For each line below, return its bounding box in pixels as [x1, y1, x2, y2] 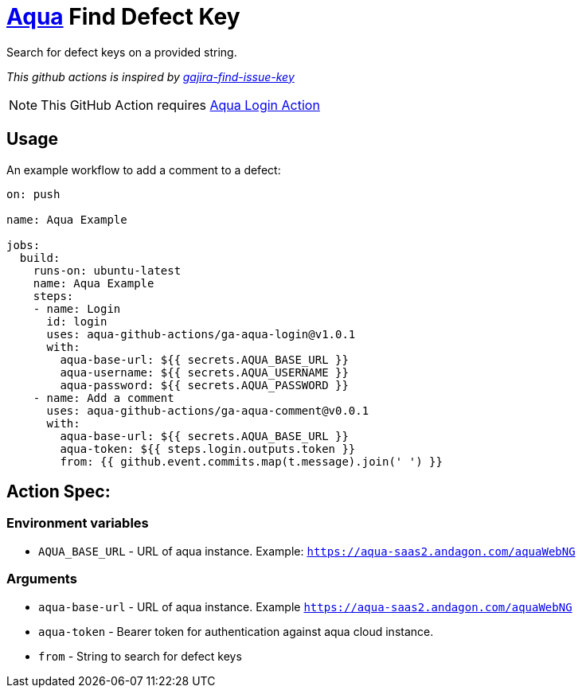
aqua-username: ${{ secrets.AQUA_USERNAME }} [60, 365, 349, 379]
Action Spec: [6, 482, 111, 502]
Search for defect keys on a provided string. [6, 45, 237, 59]
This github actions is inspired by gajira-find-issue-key [6, 69, 295, 84]
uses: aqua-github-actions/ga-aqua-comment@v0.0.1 [46, 404, 369, 417]
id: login [46, 314, 107, 328]
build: [19, 251, 61, 264]
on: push [6, 187, 61, 201]
